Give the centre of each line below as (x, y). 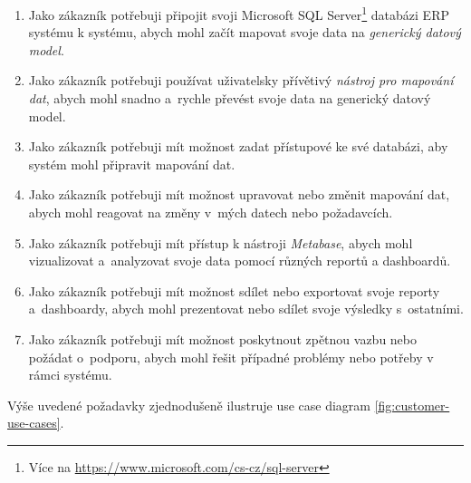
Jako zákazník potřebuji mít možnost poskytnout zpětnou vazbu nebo (222, 338)
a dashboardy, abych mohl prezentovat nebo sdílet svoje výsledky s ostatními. (246, 309)
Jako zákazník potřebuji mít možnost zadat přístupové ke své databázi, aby (238, 146)
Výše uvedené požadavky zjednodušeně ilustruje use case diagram (189, 405)
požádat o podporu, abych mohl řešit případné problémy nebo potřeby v (231, 357)
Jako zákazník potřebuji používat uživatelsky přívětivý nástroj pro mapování (241, 80)
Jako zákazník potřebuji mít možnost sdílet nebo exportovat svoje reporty (234, 290)
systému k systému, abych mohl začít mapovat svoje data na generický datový (245, 32)
